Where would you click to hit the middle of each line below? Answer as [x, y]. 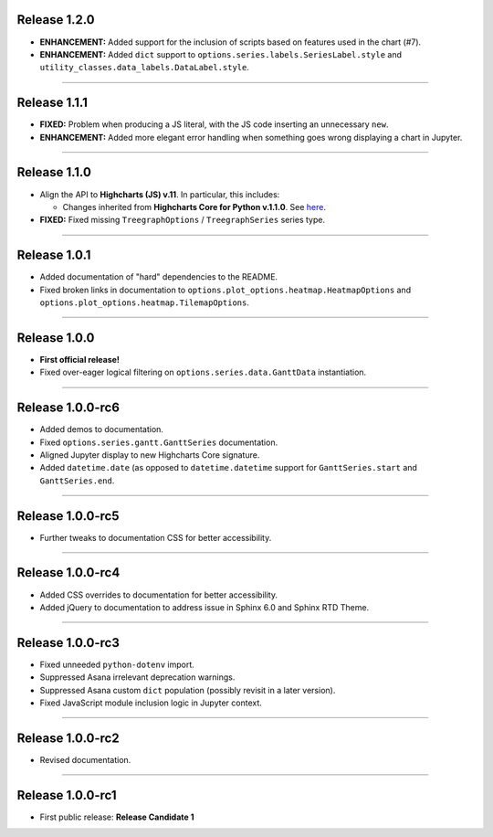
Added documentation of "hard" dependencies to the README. [159, 277]
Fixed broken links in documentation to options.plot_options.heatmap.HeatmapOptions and [225, 290]
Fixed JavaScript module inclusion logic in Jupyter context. [151, 703]
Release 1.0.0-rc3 [68, 643]
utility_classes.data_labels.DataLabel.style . [145, 68]
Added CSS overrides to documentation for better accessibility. [159, 595]
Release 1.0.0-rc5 [68, 516]
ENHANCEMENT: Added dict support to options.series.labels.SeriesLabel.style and [220, 54]
